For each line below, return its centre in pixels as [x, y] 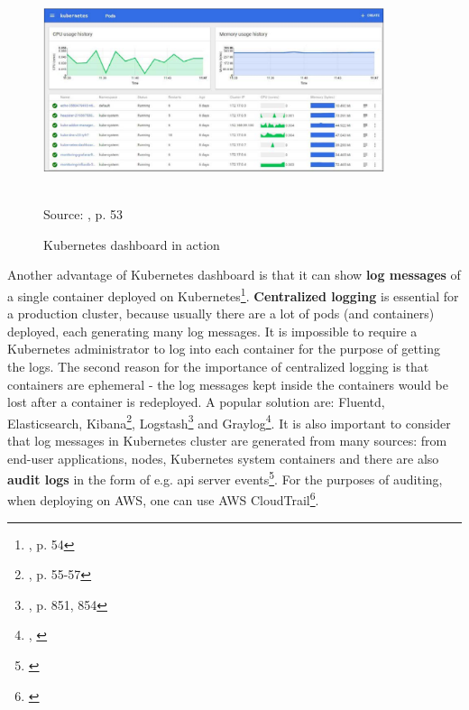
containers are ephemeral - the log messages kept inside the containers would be [228, 384]
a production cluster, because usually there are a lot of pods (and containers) [221, 314]
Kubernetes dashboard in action [132, 244]
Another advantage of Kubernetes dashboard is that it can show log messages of [234, 275]
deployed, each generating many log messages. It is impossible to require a [212, 331]
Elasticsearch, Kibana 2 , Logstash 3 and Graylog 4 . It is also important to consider [229, 421]
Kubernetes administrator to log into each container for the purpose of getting [224, 349]
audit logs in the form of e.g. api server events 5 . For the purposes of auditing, [225, 478]
